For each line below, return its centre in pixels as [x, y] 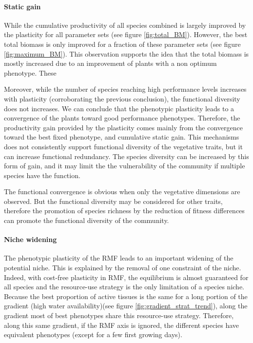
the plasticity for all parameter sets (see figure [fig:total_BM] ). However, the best [126, 34]
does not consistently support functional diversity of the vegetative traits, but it [123, 146]
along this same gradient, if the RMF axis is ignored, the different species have [121, 325]
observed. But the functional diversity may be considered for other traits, [113, 201]
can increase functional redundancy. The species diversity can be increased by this [126, 156]
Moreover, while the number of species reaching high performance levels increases [125, 89]
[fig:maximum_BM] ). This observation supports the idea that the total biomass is [126, 53]
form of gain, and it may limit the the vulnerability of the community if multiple [125, 166]
